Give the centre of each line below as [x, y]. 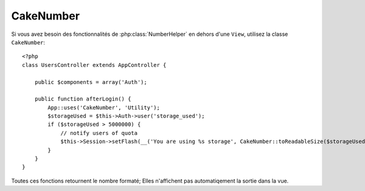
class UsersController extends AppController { [94, 65]
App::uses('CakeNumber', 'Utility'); [104, 107]
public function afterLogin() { [83, 99]
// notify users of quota [99, 133]
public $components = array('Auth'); [91, 82]
